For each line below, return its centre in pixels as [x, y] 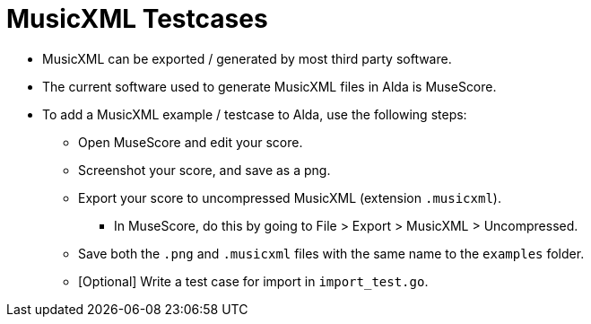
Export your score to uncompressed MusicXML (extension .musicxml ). [290, 197]
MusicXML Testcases [137, 19]
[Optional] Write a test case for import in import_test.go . [253, 281]
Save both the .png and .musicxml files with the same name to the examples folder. [331, 253]
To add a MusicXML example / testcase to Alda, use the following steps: [255, 114]
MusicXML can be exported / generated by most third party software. [247, 58]
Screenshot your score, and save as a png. [204, 170]
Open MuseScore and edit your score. [191, 142]
